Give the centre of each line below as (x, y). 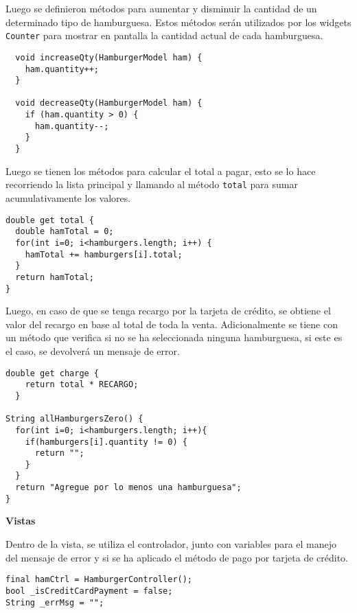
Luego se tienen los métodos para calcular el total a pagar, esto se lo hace (161, 171)
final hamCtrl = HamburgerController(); (99, 580)
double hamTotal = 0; (65, 232)
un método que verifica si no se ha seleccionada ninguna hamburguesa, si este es (174, 337)
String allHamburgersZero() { (74, 419)
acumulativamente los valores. (68, 198)
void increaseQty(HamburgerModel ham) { (109, 57)
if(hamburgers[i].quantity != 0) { (106, 442)
